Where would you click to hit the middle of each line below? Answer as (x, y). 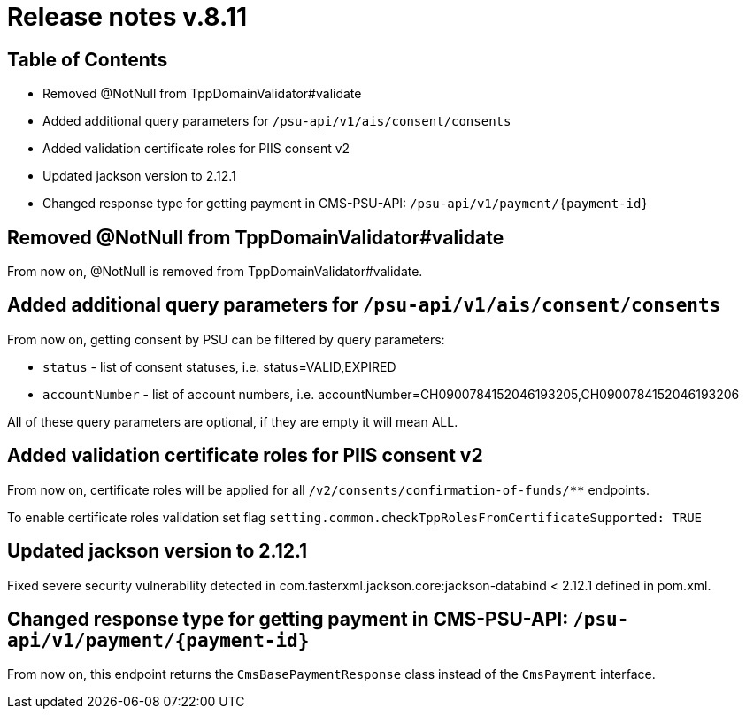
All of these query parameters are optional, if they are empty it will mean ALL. (233, 421)
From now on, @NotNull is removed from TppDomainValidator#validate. (215, 272)
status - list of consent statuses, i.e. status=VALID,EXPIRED (219, 366)
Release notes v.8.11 (127, 17)
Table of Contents (88, 59)
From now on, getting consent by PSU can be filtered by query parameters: (226, 339)
